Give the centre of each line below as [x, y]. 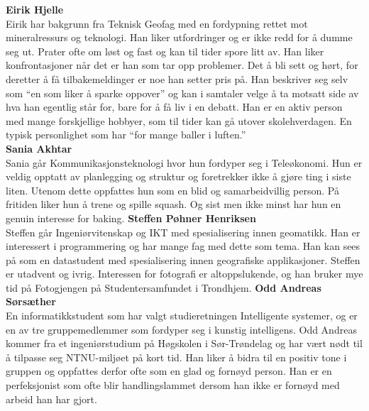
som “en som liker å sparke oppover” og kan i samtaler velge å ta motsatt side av [182, 93]
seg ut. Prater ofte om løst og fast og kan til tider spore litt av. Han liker [165, 51]
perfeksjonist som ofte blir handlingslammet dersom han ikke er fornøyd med [173, 385]
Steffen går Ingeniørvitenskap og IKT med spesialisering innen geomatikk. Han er [183, 232]
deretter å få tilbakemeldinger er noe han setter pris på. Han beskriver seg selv [177, 78]
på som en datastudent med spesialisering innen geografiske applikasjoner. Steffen [183, 259]
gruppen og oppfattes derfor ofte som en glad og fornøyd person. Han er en [169, 371]
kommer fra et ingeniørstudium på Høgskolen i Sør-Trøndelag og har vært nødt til [184, 343]
